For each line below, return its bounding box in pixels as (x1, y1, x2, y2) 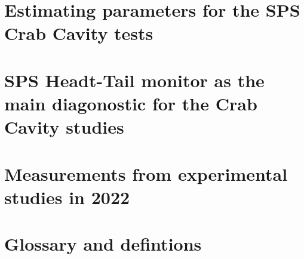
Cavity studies (4, 115, 124, 139)
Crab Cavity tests (4, 21, 153, 45)
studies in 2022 (4, 184, 130, 209)
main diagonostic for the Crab (4, 91, 257, 115)
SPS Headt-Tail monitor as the (4, 67, 265, 92)
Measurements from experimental (4, 161, 288, 186)
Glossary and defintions (4, 232, 202, 256)
